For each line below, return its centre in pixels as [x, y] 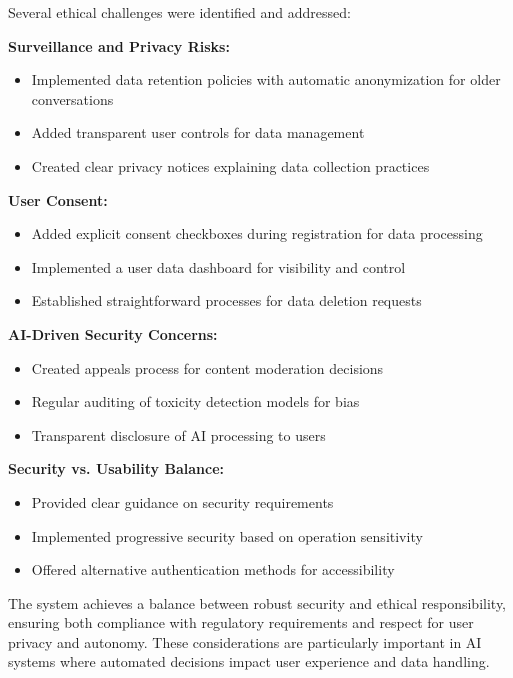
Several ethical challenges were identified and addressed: [179, 12]
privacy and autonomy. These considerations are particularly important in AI [245, 641]
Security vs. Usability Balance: [116, 468]
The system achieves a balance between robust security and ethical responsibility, [257, 602]
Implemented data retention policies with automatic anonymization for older [266, 79]
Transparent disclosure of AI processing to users [178, 434]
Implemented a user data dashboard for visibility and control [218, 266]
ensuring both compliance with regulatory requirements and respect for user [241, 622]
